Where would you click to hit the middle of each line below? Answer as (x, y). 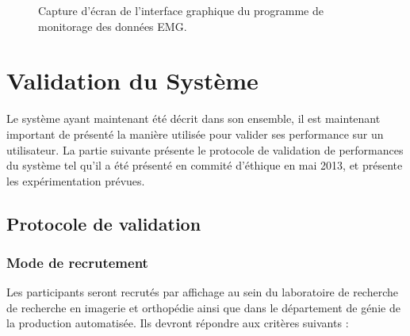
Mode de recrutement (77, 262)
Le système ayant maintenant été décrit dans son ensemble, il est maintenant (194, 118)
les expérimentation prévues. (76, 180)
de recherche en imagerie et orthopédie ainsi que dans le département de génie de (203, 307)
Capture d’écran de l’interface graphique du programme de (181, 10)
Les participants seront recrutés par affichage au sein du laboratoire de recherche (203, 292)
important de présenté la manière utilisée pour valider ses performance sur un (195, 134)
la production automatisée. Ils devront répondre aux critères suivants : (178, 323)
